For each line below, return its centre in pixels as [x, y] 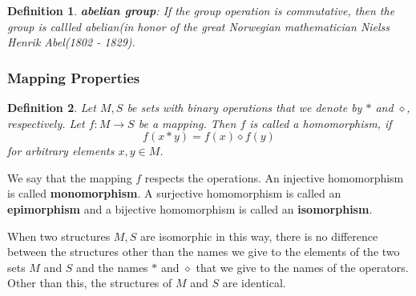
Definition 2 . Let [52, 107]
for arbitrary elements [61, 151]
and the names [112, 267]
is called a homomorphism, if [321, 123]
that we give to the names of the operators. [302, 267]
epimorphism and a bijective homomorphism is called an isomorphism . [190, 208]
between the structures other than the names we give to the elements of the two [204, 252]
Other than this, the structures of [90, 283]
